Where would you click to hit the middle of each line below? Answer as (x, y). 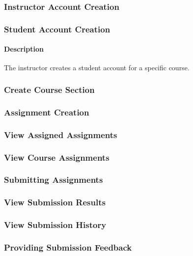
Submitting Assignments (54, 180)
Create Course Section (49, 89)
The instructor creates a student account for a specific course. (97, 68)
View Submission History (55, 225)
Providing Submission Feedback (68, 247)
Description (24, 49)
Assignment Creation (47, 112)
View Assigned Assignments (61, 134)
